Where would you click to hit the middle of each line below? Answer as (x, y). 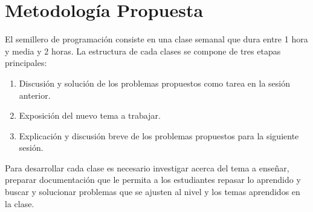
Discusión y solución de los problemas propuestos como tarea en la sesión (154, 83)
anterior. (35, 95)
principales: (26, 63)
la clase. (20, 203)
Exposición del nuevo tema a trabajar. (90, 115)
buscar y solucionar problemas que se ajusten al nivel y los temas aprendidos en (153, 192)
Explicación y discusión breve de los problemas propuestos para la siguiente (159, 135)
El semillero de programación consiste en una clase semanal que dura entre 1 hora (156, 39)
